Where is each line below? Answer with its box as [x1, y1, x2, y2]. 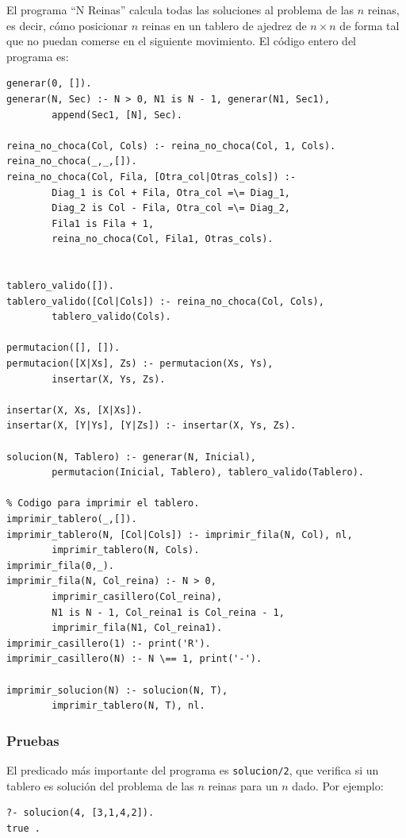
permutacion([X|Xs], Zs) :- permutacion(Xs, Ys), [6, 358, 274, 370]
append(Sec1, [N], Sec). [52, 109, 182, 121]
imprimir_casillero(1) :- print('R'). [6, 637, 211, 649]
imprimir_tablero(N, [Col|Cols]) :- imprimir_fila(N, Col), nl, [6, 529, 353, 540]
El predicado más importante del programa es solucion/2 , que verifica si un [6, 761, 379, 778]
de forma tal [339, 17, 400, 33]
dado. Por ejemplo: [292, 777, 384, 794]
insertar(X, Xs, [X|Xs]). [6, 404, 143, 416]
